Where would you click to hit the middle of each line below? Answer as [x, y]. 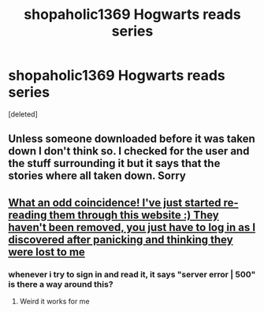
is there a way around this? [61, 284]
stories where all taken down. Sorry [97, 176]
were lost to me [46, 252]
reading [28, 215]
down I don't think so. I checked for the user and [129, 151]
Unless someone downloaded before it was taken [132, 139]
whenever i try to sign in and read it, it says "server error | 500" [132, 274]
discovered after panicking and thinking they [121, 239]
